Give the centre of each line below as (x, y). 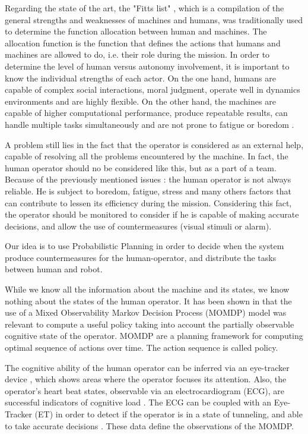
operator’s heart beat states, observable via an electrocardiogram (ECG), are (145, 390)
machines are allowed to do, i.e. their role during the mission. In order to (137, 54)
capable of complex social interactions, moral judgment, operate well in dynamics (153, 89)
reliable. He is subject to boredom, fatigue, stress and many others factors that (148, 191)
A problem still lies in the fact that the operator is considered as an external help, (154, 144)
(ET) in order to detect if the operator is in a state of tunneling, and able (169, 414)
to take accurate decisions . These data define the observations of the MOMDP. (149, 425)
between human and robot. (54, 269)
